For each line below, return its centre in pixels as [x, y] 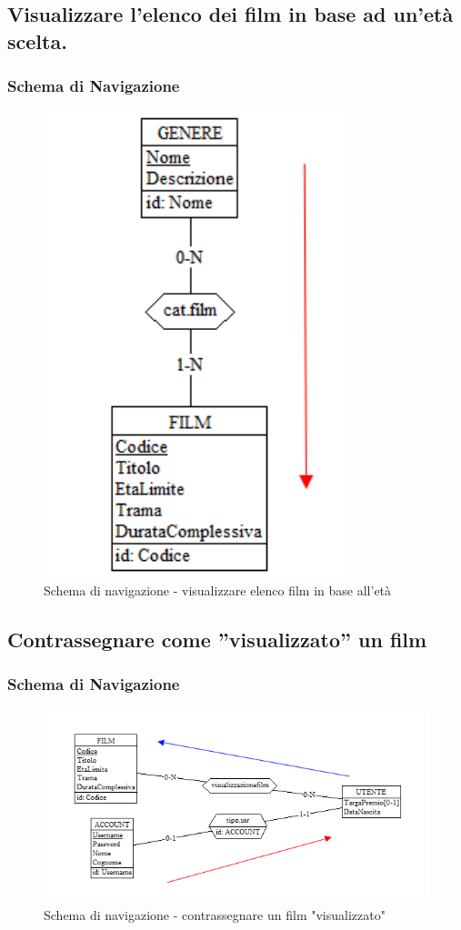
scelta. [37, 40]
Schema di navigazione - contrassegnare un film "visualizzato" [215, 914]
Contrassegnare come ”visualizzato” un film [217, 640]
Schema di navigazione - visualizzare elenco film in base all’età [218, 590]
